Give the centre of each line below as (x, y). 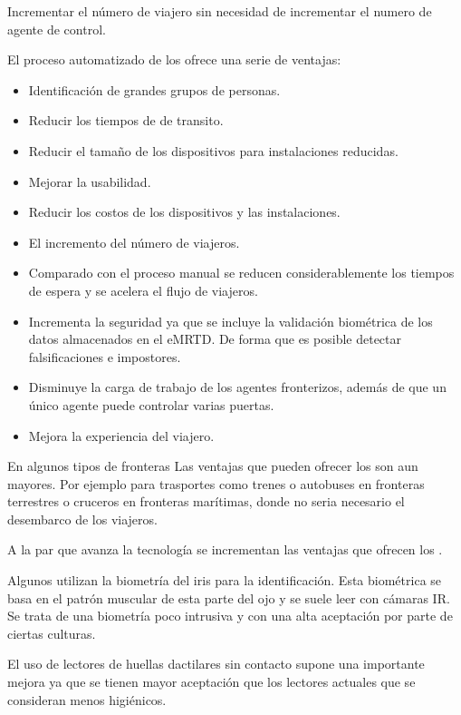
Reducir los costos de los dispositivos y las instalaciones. (184, 212)
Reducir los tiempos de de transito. (126, 120)
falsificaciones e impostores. (105, 356)
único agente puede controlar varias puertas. (151, 404)
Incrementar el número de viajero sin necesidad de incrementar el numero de (220, 11)
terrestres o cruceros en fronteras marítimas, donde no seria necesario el (206, 501)
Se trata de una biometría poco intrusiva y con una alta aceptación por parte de (230, 616)
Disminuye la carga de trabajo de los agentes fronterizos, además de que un (237, 387)
